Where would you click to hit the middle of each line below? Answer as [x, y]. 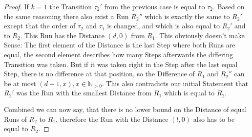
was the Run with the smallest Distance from [84, 93]
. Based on [229, 6]
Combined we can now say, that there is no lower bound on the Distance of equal [126, 109]
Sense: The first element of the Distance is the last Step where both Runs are [120, 45]
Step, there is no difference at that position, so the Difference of [99, 74]
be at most [20, 83]
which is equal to [189, 93]
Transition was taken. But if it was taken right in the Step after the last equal [121, 64]
